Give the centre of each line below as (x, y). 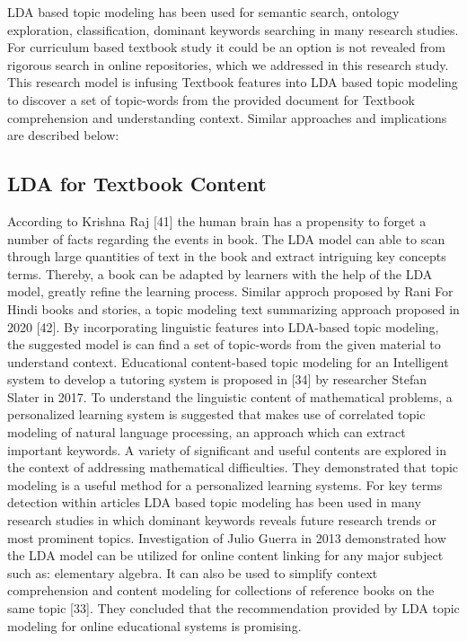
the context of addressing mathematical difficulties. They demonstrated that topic (233, 467)
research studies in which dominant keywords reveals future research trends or (222, 520)
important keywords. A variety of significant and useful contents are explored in (227, 449)
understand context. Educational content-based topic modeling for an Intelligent (228, 361)
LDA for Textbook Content (137, 184)
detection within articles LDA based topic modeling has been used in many (214, 502)
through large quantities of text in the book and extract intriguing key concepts (227, 256)
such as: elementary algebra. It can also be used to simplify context (193, 572)
